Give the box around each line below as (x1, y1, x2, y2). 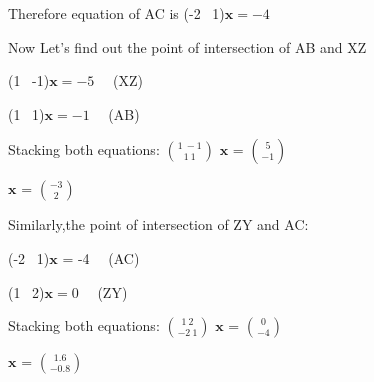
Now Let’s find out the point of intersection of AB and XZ (8, 36, 367, 57)
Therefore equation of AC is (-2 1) (8, 3, 225, 23)
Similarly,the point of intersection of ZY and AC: (8, 214, 309, 235)
